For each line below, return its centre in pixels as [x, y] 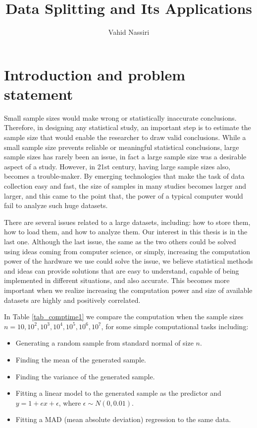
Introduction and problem [95, 74]
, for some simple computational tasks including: [175, 326]
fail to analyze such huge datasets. [56, 205]
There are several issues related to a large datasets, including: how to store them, [127, 222]
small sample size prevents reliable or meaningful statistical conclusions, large [122, 147]
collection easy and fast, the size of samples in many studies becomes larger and [125, 186]
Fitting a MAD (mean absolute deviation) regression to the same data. [123, 419]
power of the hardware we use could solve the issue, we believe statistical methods [128, 261]
